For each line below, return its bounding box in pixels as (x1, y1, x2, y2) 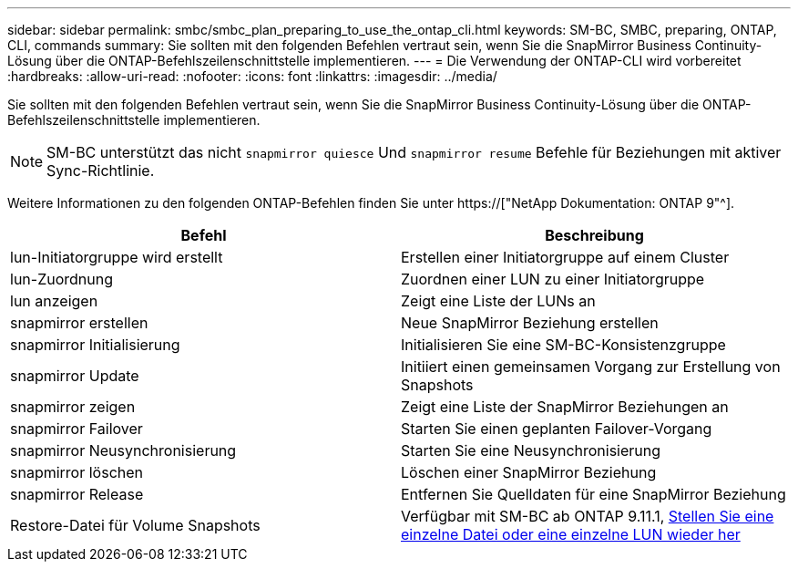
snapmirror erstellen (10, 314, 148, 332)
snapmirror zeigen (10, 398, 136, 416)
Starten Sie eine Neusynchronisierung (401, 441, 661, 460)
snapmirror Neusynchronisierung (10, 441, 237, 460)
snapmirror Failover (10, 419, 143, 438)
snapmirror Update (10, 367, 139, 385)
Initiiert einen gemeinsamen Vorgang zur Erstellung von (401, 357, 781, 376)
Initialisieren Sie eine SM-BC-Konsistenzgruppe (401, 336, 726, 354)
